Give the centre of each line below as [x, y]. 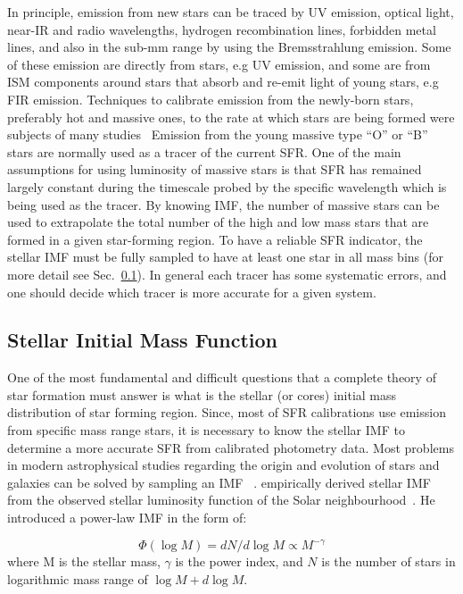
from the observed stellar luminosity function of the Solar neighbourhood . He [221, 500]
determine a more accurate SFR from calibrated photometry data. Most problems [231, 447]
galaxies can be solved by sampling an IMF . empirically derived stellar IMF [219, 482]
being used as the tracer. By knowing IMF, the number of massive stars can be [223, 204]
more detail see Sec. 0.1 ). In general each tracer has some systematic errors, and [227, 274]
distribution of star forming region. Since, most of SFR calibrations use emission [227, 412]
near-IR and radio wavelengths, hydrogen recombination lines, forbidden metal [222, 29]
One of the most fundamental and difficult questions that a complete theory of [222, 377]
